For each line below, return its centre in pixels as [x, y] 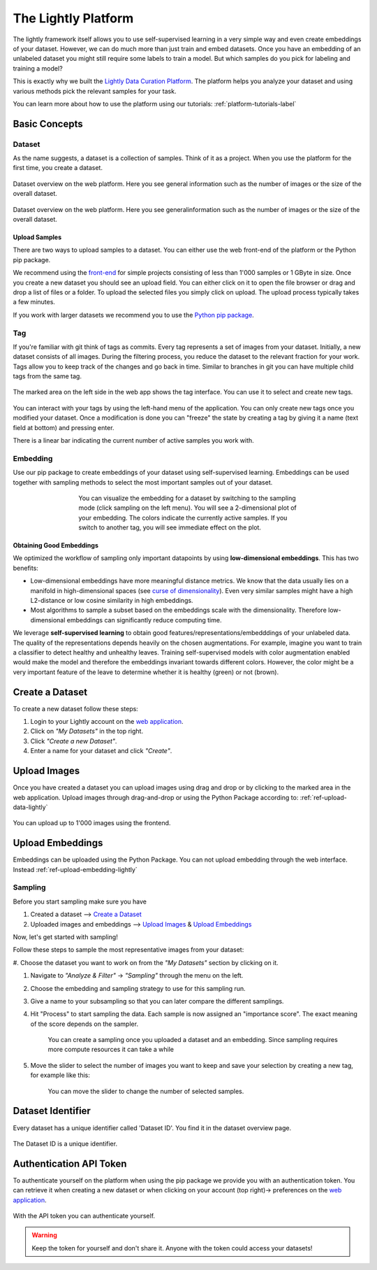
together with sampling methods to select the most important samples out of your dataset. [143, 482]
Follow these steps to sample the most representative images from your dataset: [128, 950]
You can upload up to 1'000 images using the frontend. [92, 823]
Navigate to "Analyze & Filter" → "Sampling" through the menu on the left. [137, 976]
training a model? [38, 68]
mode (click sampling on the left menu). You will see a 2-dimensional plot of [187, 508]
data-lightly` [30, 807]
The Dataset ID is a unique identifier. [65, 1143]
